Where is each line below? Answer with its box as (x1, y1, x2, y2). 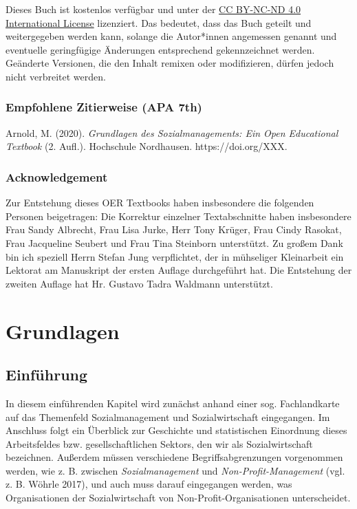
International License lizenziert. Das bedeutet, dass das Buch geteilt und (6, 15, 312, 30)
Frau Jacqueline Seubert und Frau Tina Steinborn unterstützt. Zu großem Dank (6, 235, 343, 250)
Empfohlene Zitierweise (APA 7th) (6, 98, 202, 116)
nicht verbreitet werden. (6, 69, 106, 83)
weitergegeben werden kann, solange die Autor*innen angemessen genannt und (6, 29, 337, 43)
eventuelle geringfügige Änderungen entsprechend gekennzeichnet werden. (6, 42, 315, 56)
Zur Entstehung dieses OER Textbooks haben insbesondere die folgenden (6, 195, 314, 210)
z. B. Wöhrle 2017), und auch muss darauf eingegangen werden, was (6, 477, 292, 491)
